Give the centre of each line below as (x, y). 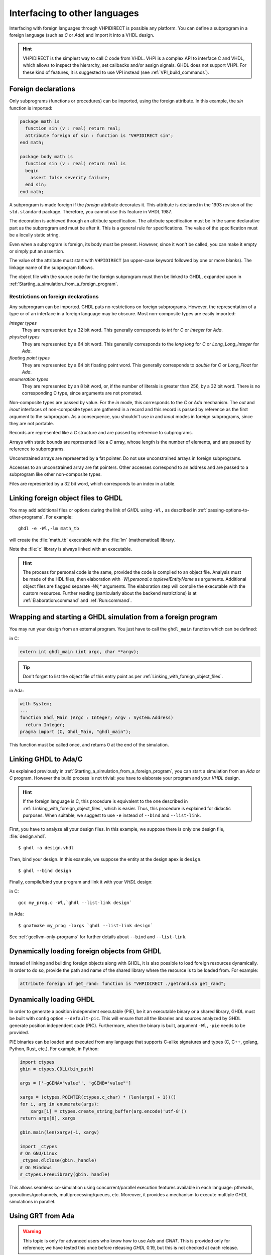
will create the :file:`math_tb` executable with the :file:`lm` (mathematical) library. (92, 540)
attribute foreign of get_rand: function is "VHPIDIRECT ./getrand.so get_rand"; (123, 983)
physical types (24, 337)
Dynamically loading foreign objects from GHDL (85, 951)
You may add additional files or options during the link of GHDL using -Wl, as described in (103, 510)
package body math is (46, 156)
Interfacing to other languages (74, 13)
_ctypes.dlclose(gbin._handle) (58, 1160)
